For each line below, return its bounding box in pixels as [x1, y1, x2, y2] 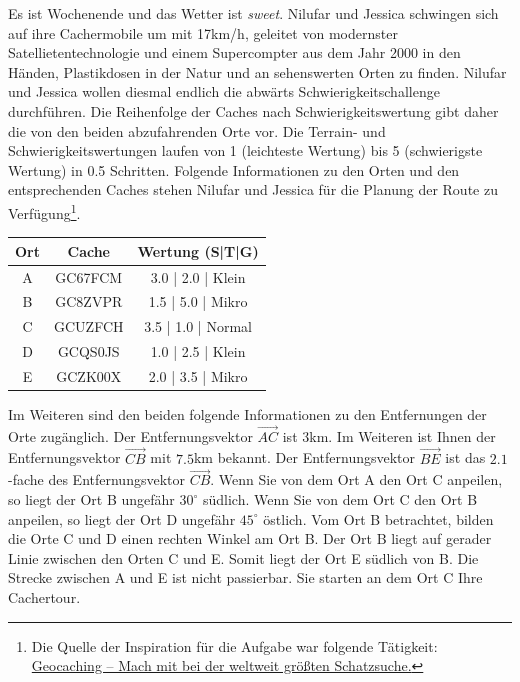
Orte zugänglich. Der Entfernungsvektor [8, 425, 253, 446]
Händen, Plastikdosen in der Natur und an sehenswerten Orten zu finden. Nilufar [8, 61, 507, 82]
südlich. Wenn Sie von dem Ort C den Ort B [202, 489, 478, 510]
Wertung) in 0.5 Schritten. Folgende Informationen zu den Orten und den [8, 159, 460, 180]
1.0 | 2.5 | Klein [150, 341, 246, 362]
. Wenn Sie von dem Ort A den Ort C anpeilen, [210, 469, 503, 490]
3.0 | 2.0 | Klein [150, 266, 246, 287]
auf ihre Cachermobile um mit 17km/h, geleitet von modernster [8, 22, 398, 43]
